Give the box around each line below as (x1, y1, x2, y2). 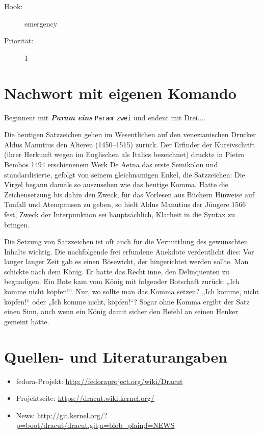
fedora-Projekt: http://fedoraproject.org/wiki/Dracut (16, 375, 183, 386)
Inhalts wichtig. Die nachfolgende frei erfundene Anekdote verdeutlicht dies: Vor (4, 246, 254, 257)
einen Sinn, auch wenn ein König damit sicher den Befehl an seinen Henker (4, 306, 238, 317)
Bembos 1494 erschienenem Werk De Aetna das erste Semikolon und (4, 159, 218, 169)
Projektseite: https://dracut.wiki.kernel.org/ (16, 393, 154, 403)
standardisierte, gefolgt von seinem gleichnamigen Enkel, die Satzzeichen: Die (4, 169, 245, 180)
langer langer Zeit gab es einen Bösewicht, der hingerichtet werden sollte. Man (4, 256, 249, 267)
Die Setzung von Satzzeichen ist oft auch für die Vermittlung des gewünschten (4, 236, 248, 247)
